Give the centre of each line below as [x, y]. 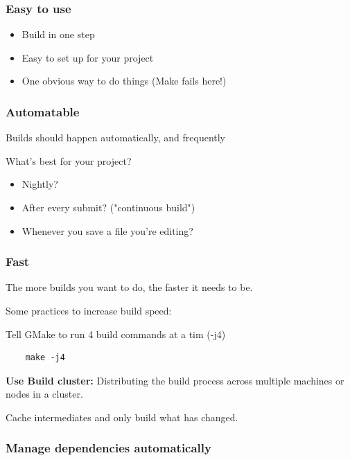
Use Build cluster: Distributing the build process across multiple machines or [175, 380]
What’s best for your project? [69, 160]
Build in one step [58, 34]
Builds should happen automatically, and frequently [116, 138]
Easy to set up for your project [88, 57]
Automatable [43, 111]
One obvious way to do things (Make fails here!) [124, 81]
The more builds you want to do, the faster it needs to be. [129, 287]
